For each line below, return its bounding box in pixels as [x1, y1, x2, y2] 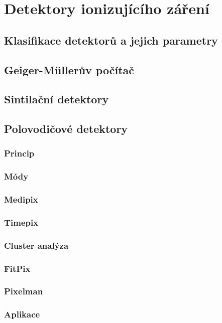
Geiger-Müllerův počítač [4, 62, 134, 77]
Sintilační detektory [4, 91, 109, 107]
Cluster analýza [4, 239, 69, 251]
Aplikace [4, 308, 40, 320]
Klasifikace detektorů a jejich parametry [4, 32, 218, 48]
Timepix [4, 216, 39, 228]
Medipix [4, 193, 38, 206]
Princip [4, 147, 35, 159]
